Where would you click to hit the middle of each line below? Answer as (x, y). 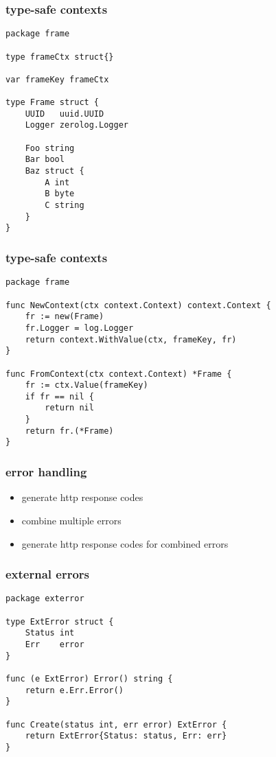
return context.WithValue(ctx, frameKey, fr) (131, 339)
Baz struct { (55, 171)
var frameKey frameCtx (57, 79)
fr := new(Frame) (65, 317)
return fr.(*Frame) (69, 431)
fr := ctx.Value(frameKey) (87, 385)
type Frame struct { (53, 103)
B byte (60, 194)
